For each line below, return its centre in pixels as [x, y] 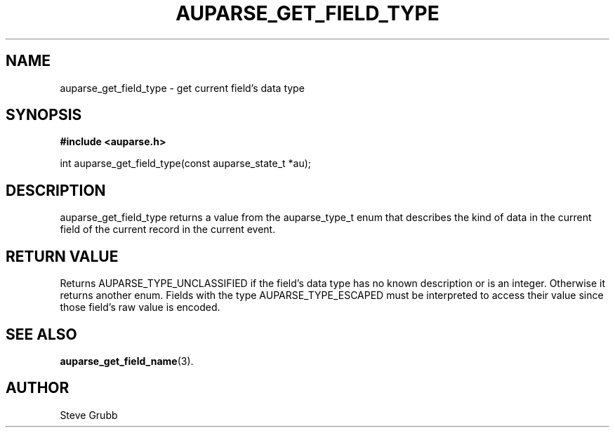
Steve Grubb [89, 415]
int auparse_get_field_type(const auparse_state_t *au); [186, 164]
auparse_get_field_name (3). [127, 361]
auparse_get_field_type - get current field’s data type [182, 88]
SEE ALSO [41, 334]
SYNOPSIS [44, 115]
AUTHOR [38, 388]
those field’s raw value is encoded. [140, 307]
